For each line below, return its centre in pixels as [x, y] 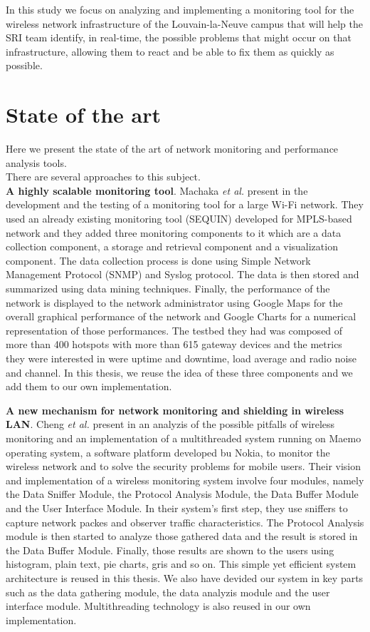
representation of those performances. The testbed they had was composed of [174, 330]
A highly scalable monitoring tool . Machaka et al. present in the [157, 190]
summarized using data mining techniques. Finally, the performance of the [168, 289]
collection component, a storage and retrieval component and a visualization [172, 246]
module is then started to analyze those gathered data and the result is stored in [182, 536]
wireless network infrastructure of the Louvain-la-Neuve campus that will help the [184, 23]
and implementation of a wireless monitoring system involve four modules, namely [185, 480]
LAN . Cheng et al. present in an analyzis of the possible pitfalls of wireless [170, 424]
